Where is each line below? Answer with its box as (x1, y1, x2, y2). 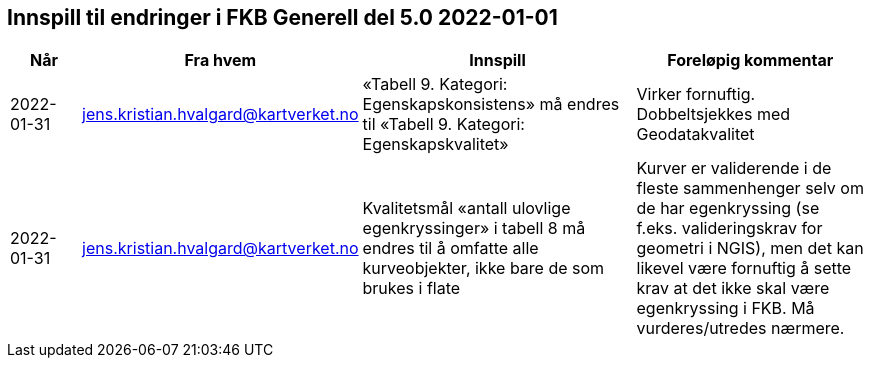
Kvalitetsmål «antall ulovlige (362, 198, 571, 219)
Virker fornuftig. (636, 84, 756, 105)
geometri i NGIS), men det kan (636, 238, 864, 259)
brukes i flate (362, 278, 461, 299)
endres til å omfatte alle (362, 238, 539, 259)
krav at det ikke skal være (636, 278, 830, 299)
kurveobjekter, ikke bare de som (362, 258, 605, 279)
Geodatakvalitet (636, 124, 755, 145)
